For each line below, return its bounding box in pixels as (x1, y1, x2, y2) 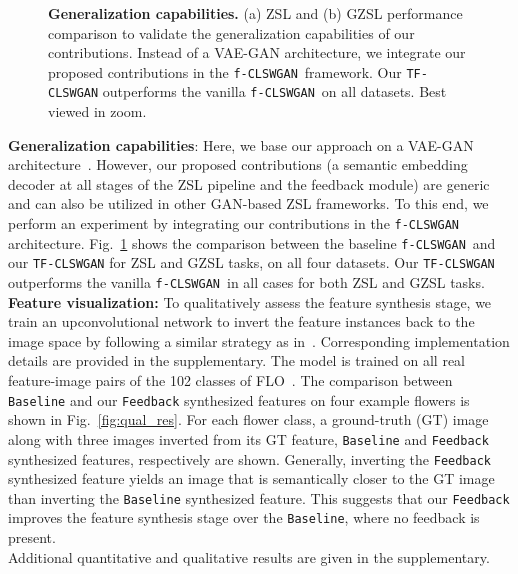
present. (8, 527, 56, 548)
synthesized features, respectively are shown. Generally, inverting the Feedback (8, 448, 492, 469)
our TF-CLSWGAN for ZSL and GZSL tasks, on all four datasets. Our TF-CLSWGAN (8, 252, 495, 273)
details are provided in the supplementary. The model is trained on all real (8, 350, 466, 371)
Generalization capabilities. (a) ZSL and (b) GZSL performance (48, 3, 463, 23)
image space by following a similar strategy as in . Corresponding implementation (8, 330, 510, 351)
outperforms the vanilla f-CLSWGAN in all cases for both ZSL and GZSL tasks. (8, 272, 485, 293)
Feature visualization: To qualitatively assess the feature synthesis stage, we (8, 291, 492, 312)
